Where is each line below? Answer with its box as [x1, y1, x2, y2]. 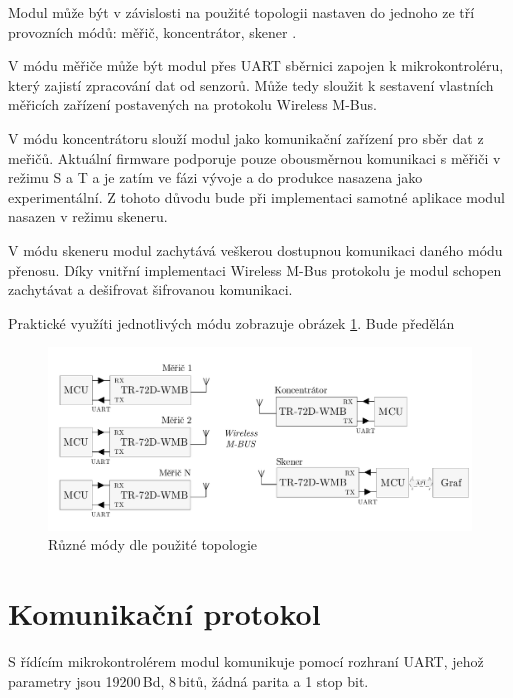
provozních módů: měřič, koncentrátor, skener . [8, 21, 297, 42]
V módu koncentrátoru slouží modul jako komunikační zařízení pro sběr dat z [8, 127, 484, 148]
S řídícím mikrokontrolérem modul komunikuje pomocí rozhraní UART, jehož [8, 651, 484, 672]
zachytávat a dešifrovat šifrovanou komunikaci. [8, 279, 293, 300]
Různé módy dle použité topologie [48, 534, 258, 555]
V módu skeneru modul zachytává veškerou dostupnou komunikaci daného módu [8, 239, 503, 260]
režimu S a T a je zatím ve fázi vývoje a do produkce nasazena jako [8, 167, 423, 188]
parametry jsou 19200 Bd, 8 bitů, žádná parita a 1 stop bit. [8, 670, 369, 691]
